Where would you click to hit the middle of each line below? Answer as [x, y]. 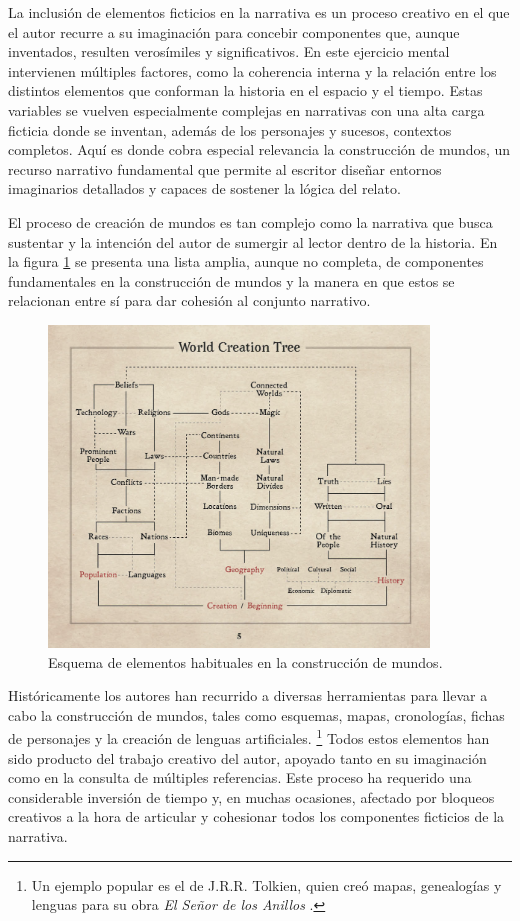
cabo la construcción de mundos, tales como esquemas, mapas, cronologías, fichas [256, 714]
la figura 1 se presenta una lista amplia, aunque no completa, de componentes [246, 261]
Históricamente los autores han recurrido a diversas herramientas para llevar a [248, 695]
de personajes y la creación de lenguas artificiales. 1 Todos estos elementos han [249, 737]
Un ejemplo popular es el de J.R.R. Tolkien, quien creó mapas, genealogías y [266, 884]
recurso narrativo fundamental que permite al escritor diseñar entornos [225, 168]
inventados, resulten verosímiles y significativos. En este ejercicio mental [229, 51]
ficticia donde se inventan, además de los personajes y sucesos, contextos [230, 129]
